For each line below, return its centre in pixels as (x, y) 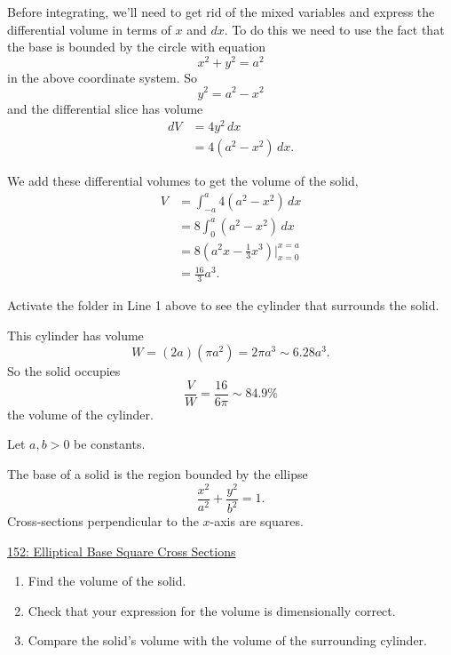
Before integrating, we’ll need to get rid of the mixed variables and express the (221, 12)
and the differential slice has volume (105, 108)
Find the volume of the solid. (107, 581)
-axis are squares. (257, 521)
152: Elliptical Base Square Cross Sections (122, 551)
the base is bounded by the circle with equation (137, 47)
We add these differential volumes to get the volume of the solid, (183, 181)
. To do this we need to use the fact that (334, 29)
